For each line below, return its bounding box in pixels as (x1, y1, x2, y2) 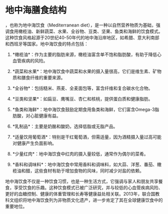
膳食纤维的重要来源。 (21, 74, 65, 80)
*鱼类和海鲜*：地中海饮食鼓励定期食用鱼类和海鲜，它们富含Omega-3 (12, 106, 155, 112)
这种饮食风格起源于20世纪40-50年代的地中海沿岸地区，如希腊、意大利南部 (5, 34, 159, 40)
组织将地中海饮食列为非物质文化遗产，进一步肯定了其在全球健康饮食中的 (13, 197, 163, 203)
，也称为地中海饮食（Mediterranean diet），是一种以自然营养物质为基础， (5, 22, 156, 28)
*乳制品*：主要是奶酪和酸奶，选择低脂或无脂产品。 (12, 123, 118, 129)
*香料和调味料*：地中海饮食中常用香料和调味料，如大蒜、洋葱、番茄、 (12, 161, 157, 167)
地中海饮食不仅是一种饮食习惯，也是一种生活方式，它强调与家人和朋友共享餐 (5, 178, 163, 184)
